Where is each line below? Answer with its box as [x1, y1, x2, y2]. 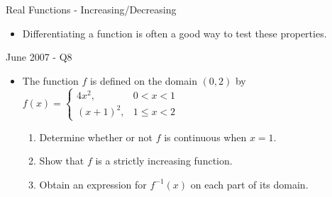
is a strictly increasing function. [95, 153, 233, 168]
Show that [39, 153, 84, 168]
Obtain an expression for [39, 177, 147, 191]
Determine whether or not [39, 129, 153, 144]
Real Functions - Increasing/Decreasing [6, 2, 177, 16]
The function [22, 73, 79, 88]
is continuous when [164, 129, 247, 144]
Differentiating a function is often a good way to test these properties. [22, 25, 327, 40]
